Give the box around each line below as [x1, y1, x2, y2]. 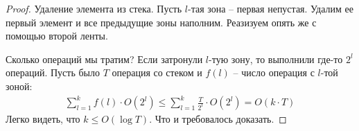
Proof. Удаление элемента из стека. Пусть [6, 1, 182, 15]
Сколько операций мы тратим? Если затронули [6, 51, 203, 66]
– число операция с [233, 65, 315, 80]
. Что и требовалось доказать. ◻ [149, 112, 287, 126]
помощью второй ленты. [6, 28, 108, 43]
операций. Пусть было [6, 65, 100, 80]
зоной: [6, 78, 33, 93]
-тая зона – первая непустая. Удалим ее [187, 1, 353, 15]
